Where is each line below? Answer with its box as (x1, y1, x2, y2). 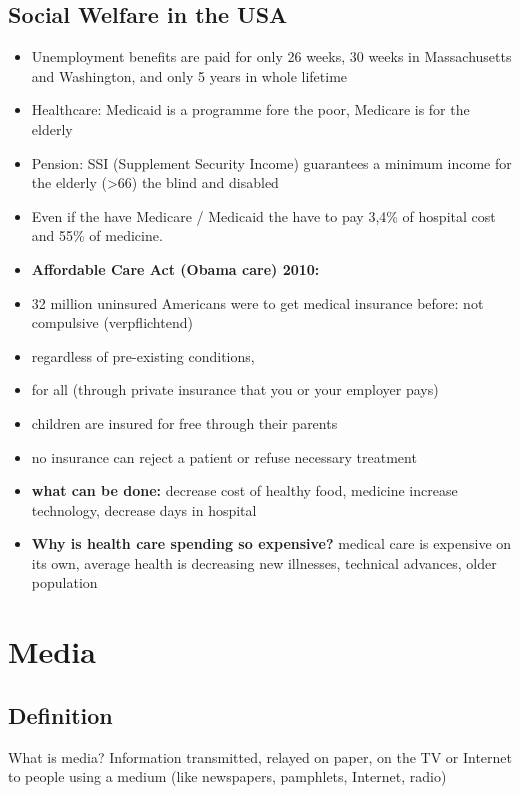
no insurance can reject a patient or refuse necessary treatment (31, 446, 417, 467)
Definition (8, 699, 113, 730)
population (31, 572, 98, 593)
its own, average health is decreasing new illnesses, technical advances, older (31, 552, 497, 573)
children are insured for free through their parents (31, 412, 338, 433)
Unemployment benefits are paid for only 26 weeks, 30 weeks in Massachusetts (31, 46, 512, 67)
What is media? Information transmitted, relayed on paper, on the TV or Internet (8, 746, 513, 767)
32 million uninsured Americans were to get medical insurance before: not (31, 292, 484, 313)
